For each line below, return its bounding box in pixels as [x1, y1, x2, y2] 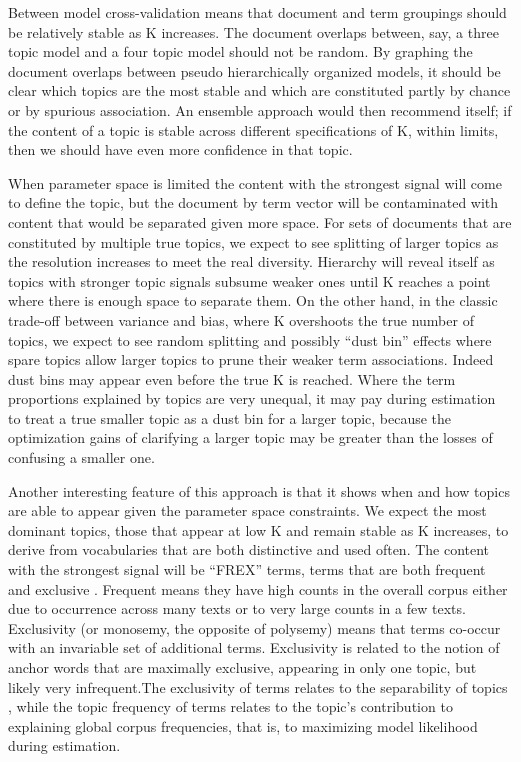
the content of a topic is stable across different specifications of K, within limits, [8, 119, 499, 140]
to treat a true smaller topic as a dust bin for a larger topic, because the [8, 407, 452, 428]
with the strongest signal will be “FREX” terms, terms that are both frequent [8, 559, 486, 580]
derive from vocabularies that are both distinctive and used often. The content [8, 539, 490, 560]
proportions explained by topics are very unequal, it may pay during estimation [8, 388, 496, 409]
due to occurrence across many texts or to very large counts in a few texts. [8, 598, 466, 619]
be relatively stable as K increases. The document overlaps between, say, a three [8, 21, 499, 42]
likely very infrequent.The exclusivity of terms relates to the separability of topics [8, 676, 508, 697]
